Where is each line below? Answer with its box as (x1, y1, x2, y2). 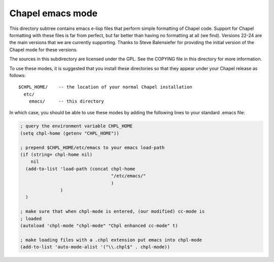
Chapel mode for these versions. (9, 46, 78, 53)
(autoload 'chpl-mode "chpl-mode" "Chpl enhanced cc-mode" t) (20, 222, 178, 228)
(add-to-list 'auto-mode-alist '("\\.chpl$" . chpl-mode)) (20, 244, 170, 250)
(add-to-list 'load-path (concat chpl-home (25, 166, 135, 172)
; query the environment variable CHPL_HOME (20, 123, 133, 129)
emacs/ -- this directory (28, 99, 104, 104)
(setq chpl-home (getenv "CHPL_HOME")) (20, 130, 119, 136)
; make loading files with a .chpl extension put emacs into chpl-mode (20, 237, 202, 243)
